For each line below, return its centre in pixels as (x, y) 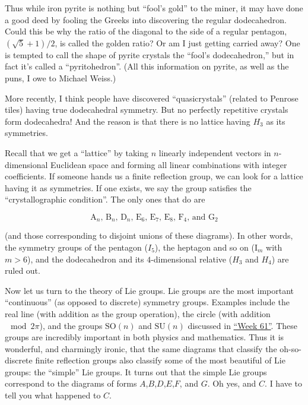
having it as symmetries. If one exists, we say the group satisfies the (128, 187)
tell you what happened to (53, 395)
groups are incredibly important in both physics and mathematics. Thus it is (145, 337)
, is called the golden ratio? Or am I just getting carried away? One (177, 42)
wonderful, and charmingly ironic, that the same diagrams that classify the (141, 348)
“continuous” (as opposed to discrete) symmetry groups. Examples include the (147, 302)
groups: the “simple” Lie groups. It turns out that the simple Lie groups (136, 371)
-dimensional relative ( (192, 259)
